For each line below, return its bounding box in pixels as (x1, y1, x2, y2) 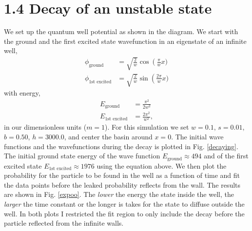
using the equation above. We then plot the (97, 160, 227, 171)
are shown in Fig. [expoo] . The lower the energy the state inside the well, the (4, 189, 234, 199)
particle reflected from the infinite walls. (4, 218, 124, 228)
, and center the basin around (64, 132, 153, 142)
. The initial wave (171, 132, 224, 142)
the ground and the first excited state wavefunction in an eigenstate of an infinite (4, 36, 247, 46)
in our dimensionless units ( (4, 122, 87, 132)
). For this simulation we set (105, 122, 189, 132)
